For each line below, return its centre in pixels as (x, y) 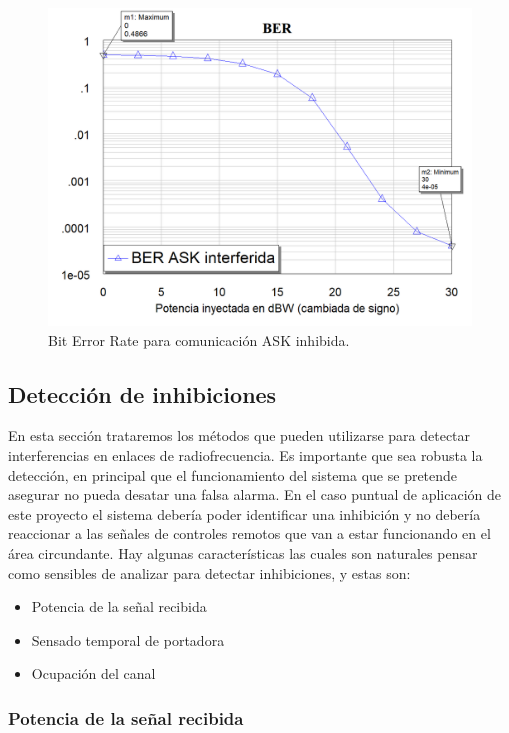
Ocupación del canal (93, 673)
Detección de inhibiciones (142, 393)
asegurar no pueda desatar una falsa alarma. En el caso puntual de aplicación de (255, 494)
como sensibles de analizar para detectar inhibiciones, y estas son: (209, 572)
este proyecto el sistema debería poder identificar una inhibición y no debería (244, 513)
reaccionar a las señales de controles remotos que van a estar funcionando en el (249, 533)
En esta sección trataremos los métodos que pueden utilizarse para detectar (239, 435)
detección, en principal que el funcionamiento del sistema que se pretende (233, 474)
